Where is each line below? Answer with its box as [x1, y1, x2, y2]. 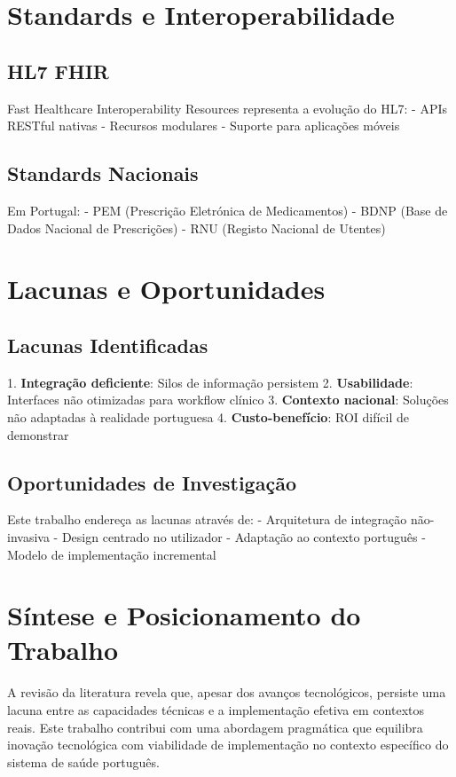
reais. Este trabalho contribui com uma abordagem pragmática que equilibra [7, 718, 423, 736]
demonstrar [7, 425, 69, 443]
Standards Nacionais [7, 160, 199, 187]
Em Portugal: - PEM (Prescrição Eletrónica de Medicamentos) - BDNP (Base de [7, 200, 448, 219]
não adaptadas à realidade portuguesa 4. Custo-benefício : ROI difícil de [7, 407, 410, 426]
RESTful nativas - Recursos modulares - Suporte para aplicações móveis [7, 116, 400, 135]
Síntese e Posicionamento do [7, 597, 361, 633]
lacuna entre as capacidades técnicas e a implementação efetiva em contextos [7, 701, 425, 718]
